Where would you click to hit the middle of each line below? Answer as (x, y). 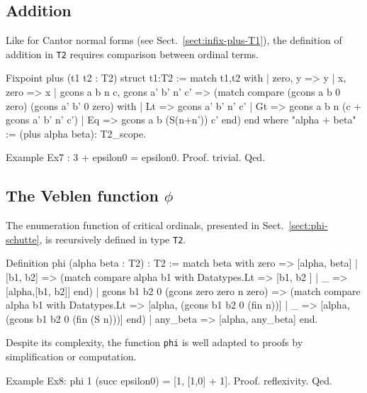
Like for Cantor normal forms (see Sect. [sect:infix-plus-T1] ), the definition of (174, 40)
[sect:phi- (308, 225)
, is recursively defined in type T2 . (113, 239)
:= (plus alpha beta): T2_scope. (76, 133)
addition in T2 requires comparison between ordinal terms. (132, 54)
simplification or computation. (71, 356)
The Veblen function (82, 195)
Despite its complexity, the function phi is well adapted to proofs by (154, 342)
